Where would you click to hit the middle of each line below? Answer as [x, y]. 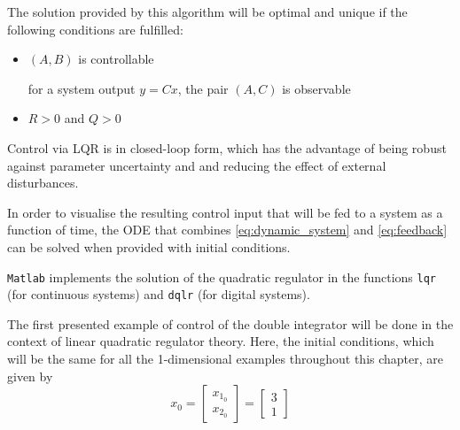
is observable [316, 88]
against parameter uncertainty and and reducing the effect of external [197, 165]
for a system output [82, 88]
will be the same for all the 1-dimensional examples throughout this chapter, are [226, 359]
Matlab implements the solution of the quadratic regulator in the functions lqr [222, 276]
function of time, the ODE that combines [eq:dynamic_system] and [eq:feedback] [227, 230]
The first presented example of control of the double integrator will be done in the [230, 323]
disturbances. [43, 183]
